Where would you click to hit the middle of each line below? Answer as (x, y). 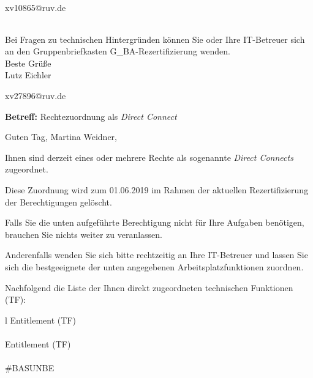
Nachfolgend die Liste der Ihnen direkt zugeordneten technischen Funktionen (149, 287)
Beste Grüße (28, 63)
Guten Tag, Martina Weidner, (61, 137)
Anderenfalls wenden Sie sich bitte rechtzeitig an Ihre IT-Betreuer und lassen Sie (156, 255)
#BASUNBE (30, 368)
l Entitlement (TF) (40, 320)
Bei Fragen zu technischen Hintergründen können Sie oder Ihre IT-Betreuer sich (155, 39)
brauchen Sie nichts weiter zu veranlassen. (84, 234)
